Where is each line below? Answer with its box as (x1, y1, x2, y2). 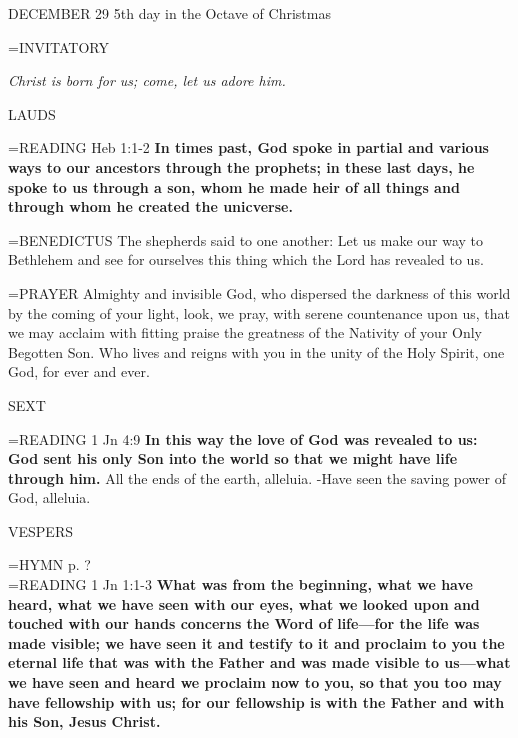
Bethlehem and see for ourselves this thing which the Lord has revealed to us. (8, 249, 484, 270)
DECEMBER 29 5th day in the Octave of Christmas (8, 3, 331, 23)
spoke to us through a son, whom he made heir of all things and (8, 176, 460, 197)
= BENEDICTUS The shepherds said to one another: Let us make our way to (8, 229, 484, 250)
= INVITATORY (8, 36, 109, 57)
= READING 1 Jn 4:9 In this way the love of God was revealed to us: (8, 428, 478, 449)
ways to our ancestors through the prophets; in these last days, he (8, 156, 475, 177)
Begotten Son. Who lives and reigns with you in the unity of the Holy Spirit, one (8, 341, 505, 362)
